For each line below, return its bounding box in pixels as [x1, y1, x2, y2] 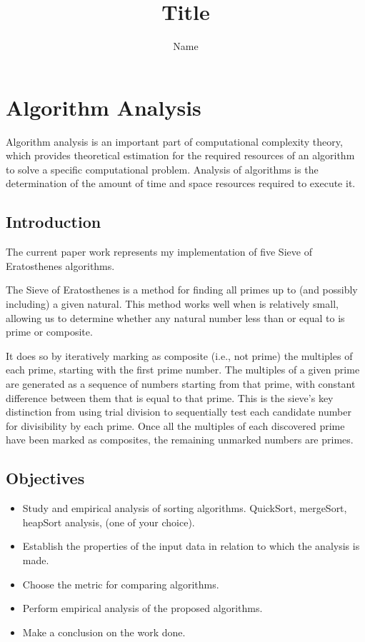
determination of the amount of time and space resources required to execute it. [6, 176, 356, 191]
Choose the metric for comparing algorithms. [22, 576, 219, 591]
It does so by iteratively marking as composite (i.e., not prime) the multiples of [6, 348, 353, 363]
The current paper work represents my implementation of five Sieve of [6, 244, 312, 259]
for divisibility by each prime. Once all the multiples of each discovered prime [6, 418, 345, 433]
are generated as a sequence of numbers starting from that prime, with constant [6, 376, 356, 391]
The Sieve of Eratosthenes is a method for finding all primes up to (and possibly [6, 282, 358, 297]
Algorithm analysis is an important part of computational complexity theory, [6, 134, 343, 149]
